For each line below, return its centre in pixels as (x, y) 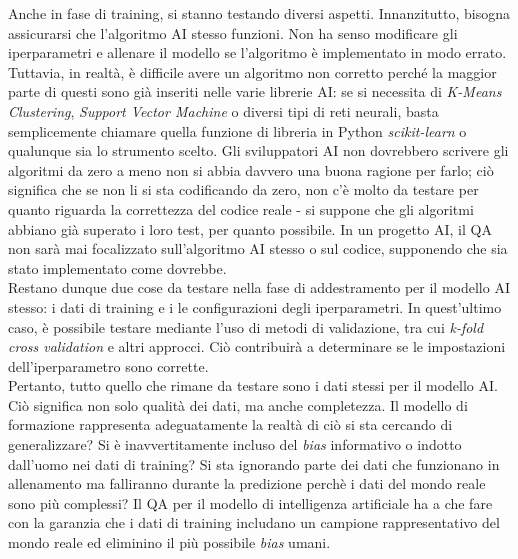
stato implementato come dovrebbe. (117, 267)
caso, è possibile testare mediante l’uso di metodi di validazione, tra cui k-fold (246, 326)
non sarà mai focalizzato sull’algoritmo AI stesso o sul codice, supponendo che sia (258, 248)
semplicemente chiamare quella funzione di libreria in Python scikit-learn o (237, 130)
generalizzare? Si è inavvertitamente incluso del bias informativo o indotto (235, 444)
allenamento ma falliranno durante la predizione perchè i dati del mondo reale (247, 483)
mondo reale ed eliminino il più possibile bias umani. (169, 542)
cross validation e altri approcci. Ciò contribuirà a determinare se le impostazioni (257, 346)
